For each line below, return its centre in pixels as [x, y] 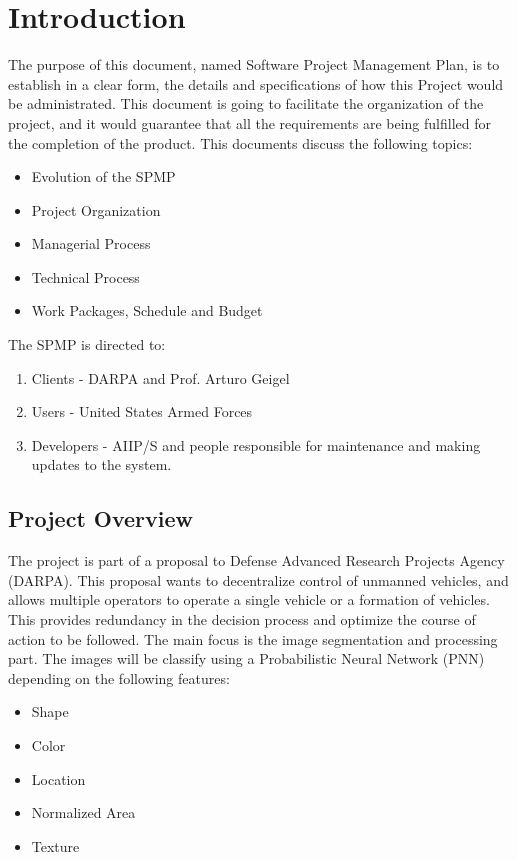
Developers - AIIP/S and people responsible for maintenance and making [256, 444]
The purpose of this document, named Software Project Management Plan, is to [254, 64]
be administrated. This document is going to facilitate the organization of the [246, 103]
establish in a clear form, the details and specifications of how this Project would [256, 83]
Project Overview [101, 518]
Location [58, 778]
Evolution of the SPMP [103, 176]
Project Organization [96, 209]
